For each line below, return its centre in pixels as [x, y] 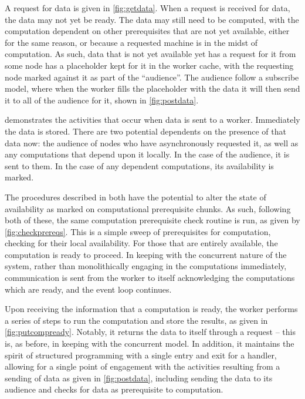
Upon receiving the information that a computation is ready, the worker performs [151, 309]
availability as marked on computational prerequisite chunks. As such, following [148, 208]
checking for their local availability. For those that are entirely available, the [141, 243]
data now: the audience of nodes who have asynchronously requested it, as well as [152, 142]
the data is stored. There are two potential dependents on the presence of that [145, 131]
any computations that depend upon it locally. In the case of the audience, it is [147, 154]
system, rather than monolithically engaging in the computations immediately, [146, 266]
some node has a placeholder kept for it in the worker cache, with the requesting [149, 65]
